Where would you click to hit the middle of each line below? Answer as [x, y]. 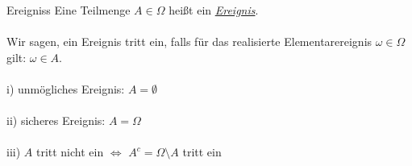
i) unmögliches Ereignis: [66, 88]
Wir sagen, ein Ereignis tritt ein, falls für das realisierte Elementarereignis [189, 41]
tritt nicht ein [70, 152]
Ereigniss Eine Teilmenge [69, 10]
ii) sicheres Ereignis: [56, 120]
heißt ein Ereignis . [214, 10]
